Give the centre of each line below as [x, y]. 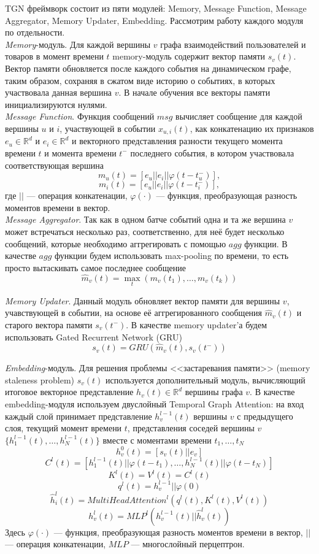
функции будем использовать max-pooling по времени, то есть [172, 256]
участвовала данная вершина [59, 92]
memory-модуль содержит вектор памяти [189, 56]
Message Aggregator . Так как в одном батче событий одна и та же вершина [145, 219]
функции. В [266, 243]
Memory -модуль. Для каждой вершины [78, 44]
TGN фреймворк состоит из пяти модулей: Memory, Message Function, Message [156, 8]
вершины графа [214, 392]
